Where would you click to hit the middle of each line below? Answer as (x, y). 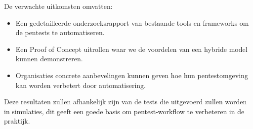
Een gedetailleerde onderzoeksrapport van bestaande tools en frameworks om (132, 22)
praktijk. (17, 121)
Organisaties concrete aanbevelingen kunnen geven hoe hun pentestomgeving (132, 75)
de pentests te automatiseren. (60, 32)
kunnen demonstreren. (49, 59)
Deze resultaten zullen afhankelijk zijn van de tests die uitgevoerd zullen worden (126, 102)
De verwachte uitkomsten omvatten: (58, 6)
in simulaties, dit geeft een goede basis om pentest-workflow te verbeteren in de (124, 111)
